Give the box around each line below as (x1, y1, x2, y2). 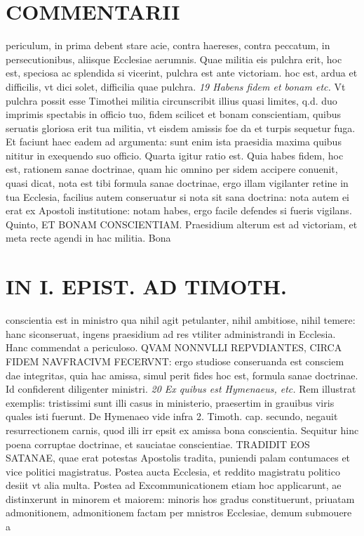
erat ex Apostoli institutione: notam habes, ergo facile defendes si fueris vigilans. (6, 203, 352, 218)
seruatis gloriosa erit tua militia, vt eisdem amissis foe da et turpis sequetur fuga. (6, 120, 356, 135)
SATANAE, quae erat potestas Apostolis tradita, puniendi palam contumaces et (6, 450, 351, 465)
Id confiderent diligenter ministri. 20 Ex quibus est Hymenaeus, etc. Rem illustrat (6, 381, 356, 396)
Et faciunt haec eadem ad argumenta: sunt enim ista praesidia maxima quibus (6, 134, 342, 149)
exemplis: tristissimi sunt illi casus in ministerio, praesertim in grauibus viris (6, 395, 335, 410)
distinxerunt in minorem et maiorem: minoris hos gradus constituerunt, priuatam (6, 491, 355, 506)
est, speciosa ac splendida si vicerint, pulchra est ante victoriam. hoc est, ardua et (6, 65, 358, 80)
